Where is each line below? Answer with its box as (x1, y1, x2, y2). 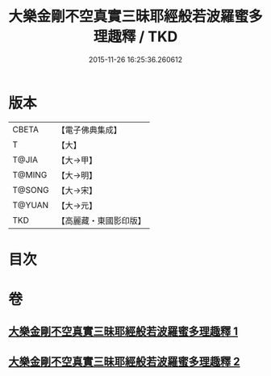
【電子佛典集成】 (56, 124, 123, 136)
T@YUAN (12, 199, 49, 211)
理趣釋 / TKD (93, 27, 178, 46)
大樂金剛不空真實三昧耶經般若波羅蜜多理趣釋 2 (8, 354, 240, 368)
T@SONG (12, 184, 50, 195)
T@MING (12, 169, 48, 180)
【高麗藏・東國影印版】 (56, 215, 147, 226)
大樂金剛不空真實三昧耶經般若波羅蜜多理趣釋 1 (8, 324, 239, 339)
